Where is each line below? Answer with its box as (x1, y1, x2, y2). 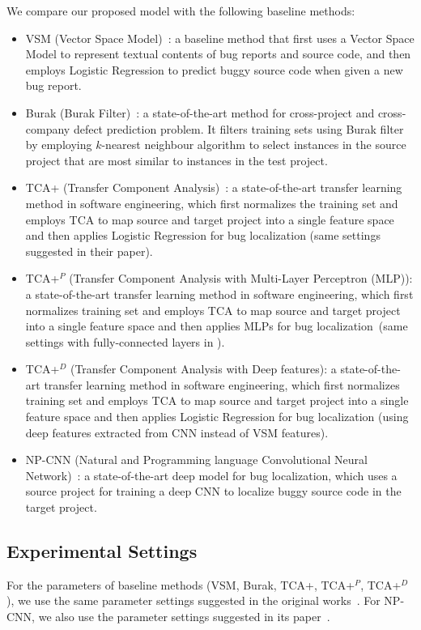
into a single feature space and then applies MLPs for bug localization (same (25, 317, 408, 334)
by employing (25, 136, 92, 153)
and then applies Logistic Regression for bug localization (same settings (25, 227, 381, 244)
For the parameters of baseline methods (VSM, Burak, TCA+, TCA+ (6, 576, 355, 593)
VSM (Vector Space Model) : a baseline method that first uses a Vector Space (25, 29, 415, 46)
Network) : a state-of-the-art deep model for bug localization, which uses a (25, 466, 398, 483)
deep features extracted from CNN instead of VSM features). (25, 424, 329, 441)
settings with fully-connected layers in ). (25, 333, 225, 350)
